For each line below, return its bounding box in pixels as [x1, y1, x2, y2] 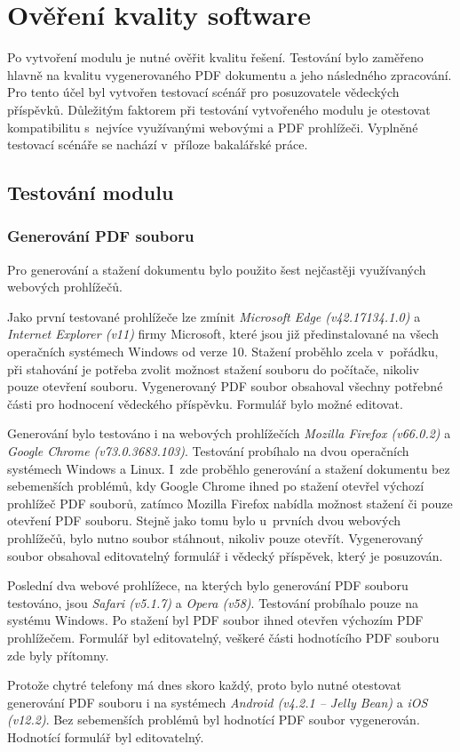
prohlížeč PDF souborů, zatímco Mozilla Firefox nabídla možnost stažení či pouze [7, 493, 453, 512]
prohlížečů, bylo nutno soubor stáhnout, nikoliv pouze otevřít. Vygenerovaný [7, 529, 424, 547]
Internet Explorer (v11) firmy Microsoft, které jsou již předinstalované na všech [7, 324, 439, 343]
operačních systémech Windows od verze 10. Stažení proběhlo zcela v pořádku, [7, 342, 439, 361]
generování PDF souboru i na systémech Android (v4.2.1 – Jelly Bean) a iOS [7, 692, 428, 711]
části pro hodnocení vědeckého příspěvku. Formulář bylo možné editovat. [7, 394, 403, 412]
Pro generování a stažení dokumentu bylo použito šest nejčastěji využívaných [7, 260, 426, 278]
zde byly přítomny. [7, 645, 109, 664]
